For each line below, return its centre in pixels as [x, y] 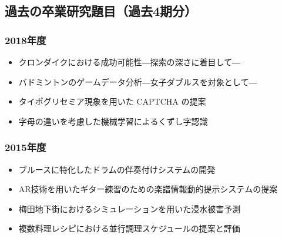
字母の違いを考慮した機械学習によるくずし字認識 [113, 121]
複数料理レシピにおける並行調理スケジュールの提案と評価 [129, 228]
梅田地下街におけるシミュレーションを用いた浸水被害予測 [130, 208]
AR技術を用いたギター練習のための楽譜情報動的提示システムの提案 [148, 189]
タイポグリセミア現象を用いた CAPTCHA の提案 [112, 101]
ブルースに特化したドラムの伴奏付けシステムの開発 [117, 169]
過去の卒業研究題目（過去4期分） [101, 11]
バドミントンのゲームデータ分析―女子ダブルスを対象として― [138, 81]
